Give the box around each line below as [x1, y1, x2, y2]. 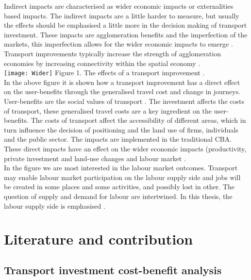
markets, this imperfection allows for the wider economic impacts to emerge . [4, 39, 233, 49]
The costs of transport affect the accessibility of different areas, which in [31, 115, 246, 125]
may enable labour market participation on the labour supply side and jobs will [4, 172, 241, 182]
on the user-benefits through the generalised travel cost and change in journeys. [4, 86, 241, 97]
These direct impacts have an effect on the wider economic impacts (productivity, [4, 143, 247, 153]
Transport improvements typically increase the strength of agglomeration [4, 48, 221, 58]
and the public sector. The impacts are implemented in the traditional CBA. [4, 134, 232, 144]
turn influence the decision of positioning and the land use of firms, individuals [4, 124, 238, 134]
